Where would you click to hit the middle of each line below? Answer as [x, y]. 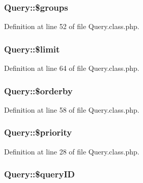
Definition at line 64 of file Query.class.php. [72, 68]
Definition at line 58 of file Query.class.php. [72, 109]
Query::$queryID [39, 174]
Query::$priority [38, 132]
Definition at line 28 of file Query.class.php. [72, 151]
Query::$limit [32, 49]
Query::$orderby [38, 90]
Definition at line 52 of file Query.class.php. [72, 26]
